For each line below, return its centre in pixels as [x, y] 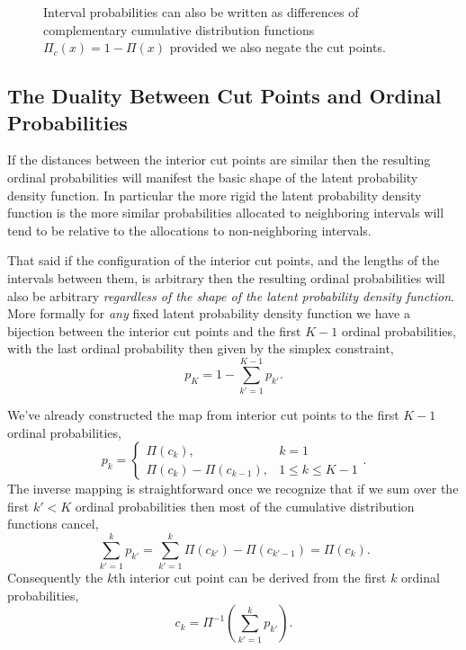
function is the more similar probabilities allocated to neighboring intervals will [226, 213]
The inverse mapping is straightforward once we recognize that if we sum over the [233, 489]
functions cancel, [53, 524]
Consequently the [55, 578]
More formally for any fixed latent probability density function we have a [209, 313]
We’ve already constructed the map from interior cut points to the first [203, 415]
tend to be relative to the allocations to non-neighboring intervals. [189, 230]
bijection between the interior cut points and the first [154, 330]
